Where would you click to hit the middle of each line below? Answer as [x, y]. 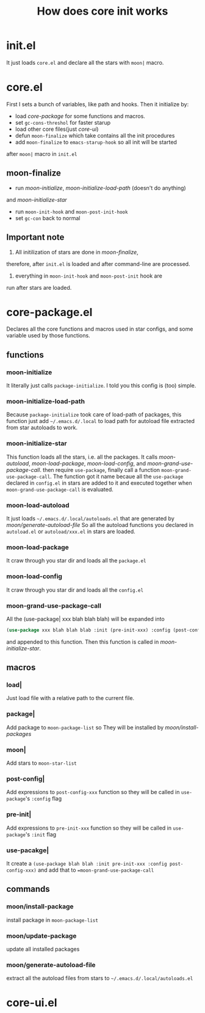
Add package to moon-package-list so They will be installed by [85, 727]
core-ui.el [32, 1003]
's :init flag [41, 834]
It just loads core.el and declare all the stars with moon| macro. [85, 62]
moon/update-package [41, 935]
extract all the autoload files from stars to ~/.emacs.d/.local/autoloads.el [100, 978]
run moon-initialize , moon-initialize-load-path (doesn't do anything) [100, 188]
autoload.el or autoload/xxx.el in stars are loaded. [71, 532]
